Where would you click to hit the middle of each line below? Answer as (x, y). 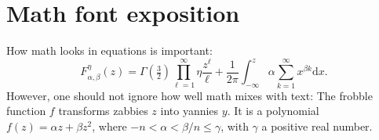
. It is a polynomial (273, 111)
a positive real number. (317, 126)
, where (109, 126)
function (26, 111)
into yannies (189, 111)
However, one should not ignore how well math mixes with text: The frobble (189, 95)
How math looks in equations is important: (109, 50)
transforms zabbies (103, 111)
